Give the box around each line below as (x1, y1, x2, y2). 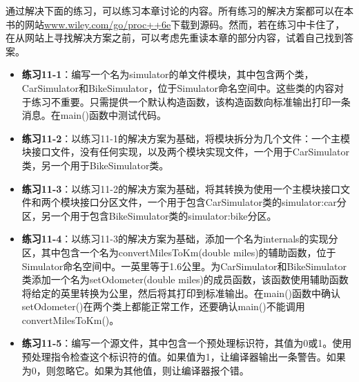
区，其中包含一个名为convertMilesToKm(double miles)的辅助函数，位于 (21, 245, 336, 259)
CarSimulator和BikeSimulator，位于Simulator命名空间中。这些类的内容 (21, 80, 335, 95)
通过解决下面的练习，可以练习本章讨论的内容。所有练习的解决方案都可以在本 (6, 3, 353, 17)
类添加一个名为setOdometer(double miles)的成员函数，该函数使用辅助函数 (21, 272, 349, 287)
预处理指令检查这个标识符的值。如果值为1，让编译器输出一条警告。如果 (21, 350, 346, 364)
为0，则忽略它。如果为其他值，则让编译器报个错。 (21, 363, 249, 377)
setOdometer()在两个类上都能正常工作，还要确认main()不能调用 (21, 299, 305, 314)
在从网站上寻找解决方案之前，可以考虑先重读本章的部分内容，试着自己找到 (6, 30, 344, 45)
